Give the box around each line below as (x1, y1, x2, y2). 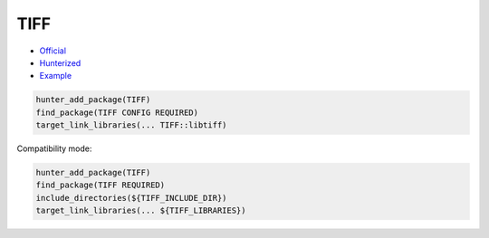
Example (39, 71, 72, 81)
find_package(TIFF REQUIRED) (35, 180, 166, 190)
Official (39, 45, 67, 56)
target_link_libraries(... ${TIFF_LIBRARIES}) (35, 205, 246, 216)
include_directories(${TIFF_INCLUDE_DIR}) (35, 193, 227, 203)
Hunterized (39, 57, 81, 68)
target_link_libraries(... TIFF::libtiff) (35, 120, 227, 130)
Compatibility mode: (16, 143, 92, 154)
